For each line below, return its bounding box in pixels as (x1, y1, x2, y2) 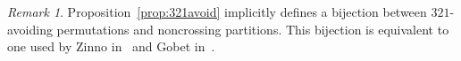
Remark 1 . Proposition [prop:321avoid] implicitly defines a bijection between (7, 3, 427, 20)
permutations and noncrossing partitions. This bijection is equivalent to (56, 19, 449, 38)
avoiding (7, 19, 53, 38)
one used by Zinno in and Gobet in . (7, 37, 215, 56)
